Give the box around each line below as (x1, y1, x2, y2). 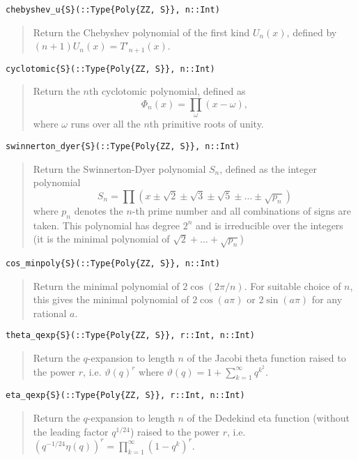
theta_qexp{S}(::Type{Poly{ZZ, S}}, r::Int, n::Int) (6, 330, 255, 341)
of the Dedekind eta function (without (187, 411, 350, 425)
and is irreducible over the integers (195, 217, 343, 232)
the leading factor (33, 424, 109, 438)
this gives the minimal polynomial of (33, 292, 189, 307)
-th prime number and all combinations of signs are (132, 203, 351, 217)
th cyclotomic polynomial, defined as (89, 84, 246, 98)
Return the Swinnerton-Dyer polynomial (33, 161, 206, 176)
